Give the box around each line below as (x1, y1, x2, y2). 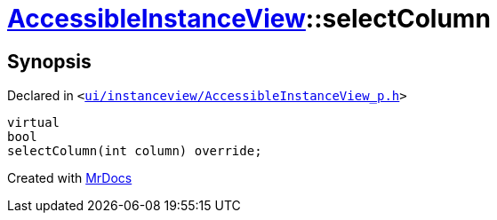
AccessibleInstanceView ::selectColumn (7, 4, 491, 34)
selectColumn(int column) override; (7, 144, 262, 159)
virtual (7, 115, 60, 130)
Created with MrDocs (7, 170, 132, 186)
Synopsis (7, 50, 92, 73)
